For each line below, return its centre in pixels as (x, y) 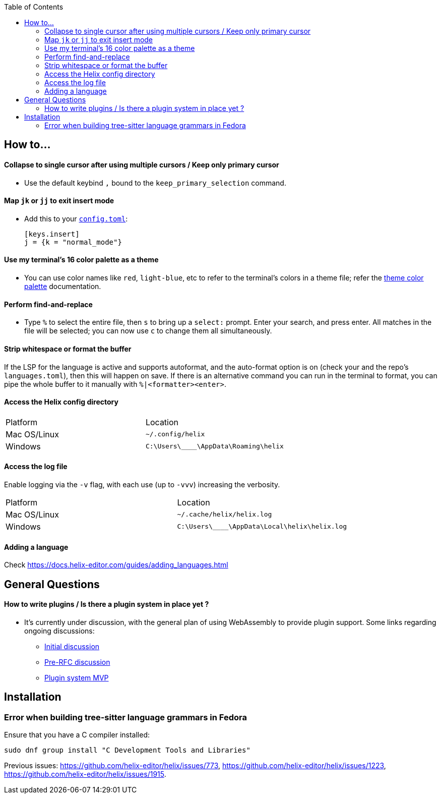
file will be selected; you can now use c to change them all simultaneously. (148, 331)
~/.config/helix (175, 434)
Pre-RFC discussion (77, 662)
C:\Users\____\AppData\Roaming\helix (214, 446)
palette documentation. (63, 287)
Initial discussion (72, 646)
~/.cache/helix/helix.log (225, 515)
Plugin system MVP (77, 677)
